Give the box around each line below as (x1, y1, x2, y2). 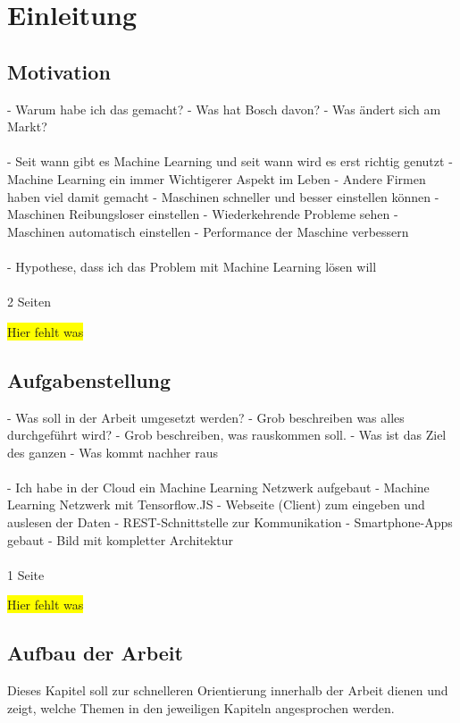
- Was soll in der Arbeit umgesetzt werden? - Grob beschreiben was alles (7, 408, 405, 426)
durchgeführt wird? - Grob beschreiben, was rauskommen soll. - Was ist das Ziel (7, 425, 447, 444)
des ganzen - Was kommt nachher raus (7, 442, 218, 461)
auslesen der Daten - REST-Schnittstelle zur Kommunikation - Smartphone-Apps (7, 513, 453, 532)
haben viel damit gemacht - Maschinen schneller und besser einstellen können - (7, 187, 439, 206)
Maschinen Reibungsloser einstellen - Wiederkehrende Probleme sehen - (7, 205, 398, 223)
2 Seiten (7, 292, 51, 311)
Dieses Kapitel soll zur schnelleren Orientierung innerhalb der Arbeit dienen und (7, 681, 448, 700)
